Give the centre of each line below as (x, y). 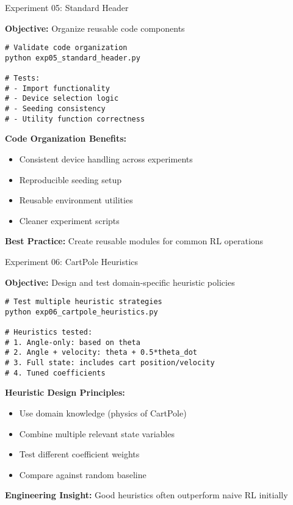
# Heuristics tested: (49, 332)
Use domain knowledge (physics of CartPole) (103, 413)
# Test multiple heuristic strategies (84, 302)
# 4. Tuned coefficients (55, 373)
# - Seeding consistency (55, 109)
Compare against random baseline (83, 474)
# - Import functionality (57, 88)
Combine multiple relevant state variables (97, 433)
